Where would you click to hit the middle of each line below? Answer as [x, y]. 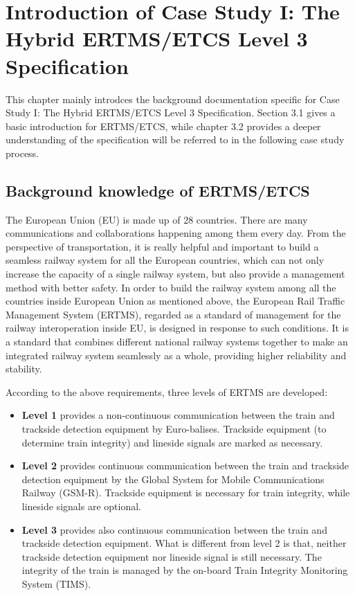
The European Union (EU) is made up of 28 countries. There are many [157, 219]
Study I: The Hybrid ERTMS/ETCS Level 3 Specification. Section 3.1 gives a [171, 112]
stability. [24, 369]
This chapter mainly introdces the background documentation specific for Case [173, 99]
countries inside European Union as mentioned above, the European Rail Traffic [175, 301]
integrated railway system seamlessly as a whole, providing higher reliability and [176, 355]
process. [22, 153]
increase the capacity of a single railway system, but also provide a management [175, 274]
